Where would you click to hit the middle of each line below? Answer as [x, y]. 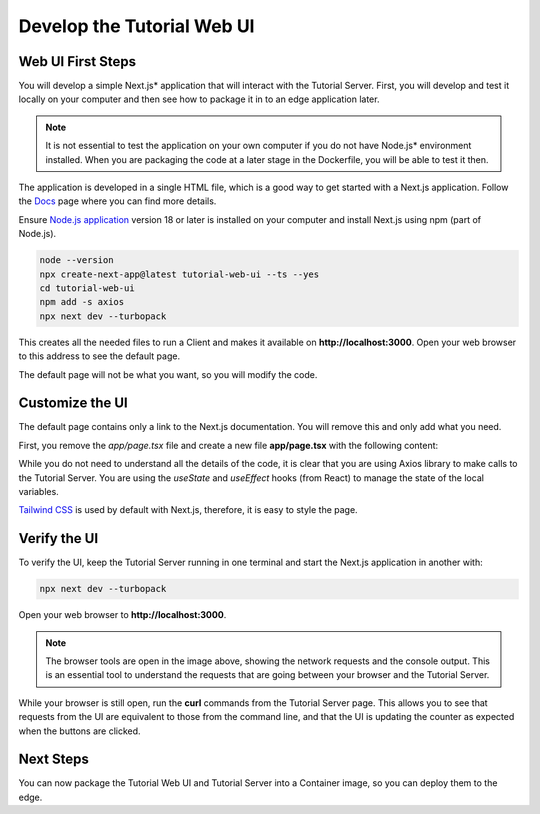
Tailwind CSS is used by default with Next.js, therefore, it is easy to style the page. [188, 510]
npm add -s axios [82, 302]
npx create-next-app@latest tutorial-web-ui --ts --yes [179, 274]
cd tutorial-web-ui [87, 288]
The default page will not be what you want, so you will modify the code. [168, 374]
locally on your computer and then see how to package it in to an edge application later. [199, 99]
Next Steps [53, 759]
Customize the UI [73, 403]
